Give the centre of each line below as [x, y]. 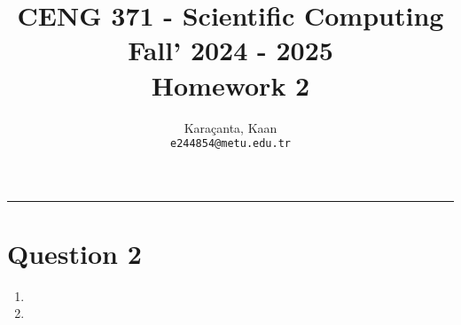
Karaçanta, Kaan [230, 127]
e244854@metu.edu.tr [230, 144]
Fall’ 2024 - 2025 [230, 50]
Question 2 [74, 253]
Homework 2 [230, 85]
